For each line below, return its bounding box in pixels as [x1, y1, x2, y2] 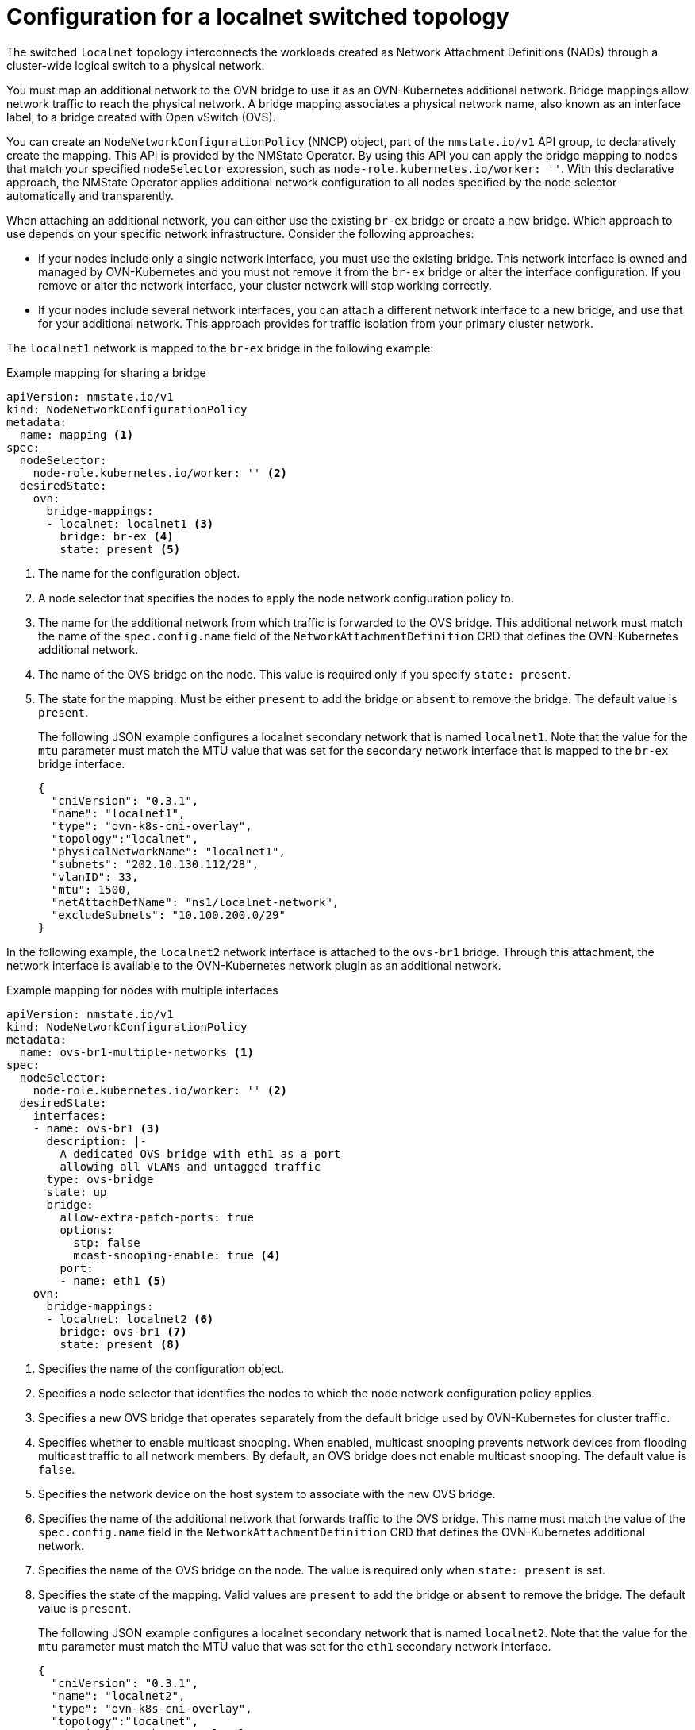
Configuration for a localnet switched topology [6, 3, 509, 30]
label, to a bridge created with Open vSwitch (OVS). [6, 110, 276, 124]
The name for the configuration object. [38, 566, 240, 580]
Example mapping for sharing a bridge [6, 365, 206, 379]
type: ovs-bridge [46, 1172, 154, 1186]
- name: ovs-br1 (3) [33, 1121, 160, 1135]
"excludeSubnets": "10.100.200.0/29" [51, 908, 286, 921]
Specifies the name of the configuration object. [38, 1361, 285, 1375]
